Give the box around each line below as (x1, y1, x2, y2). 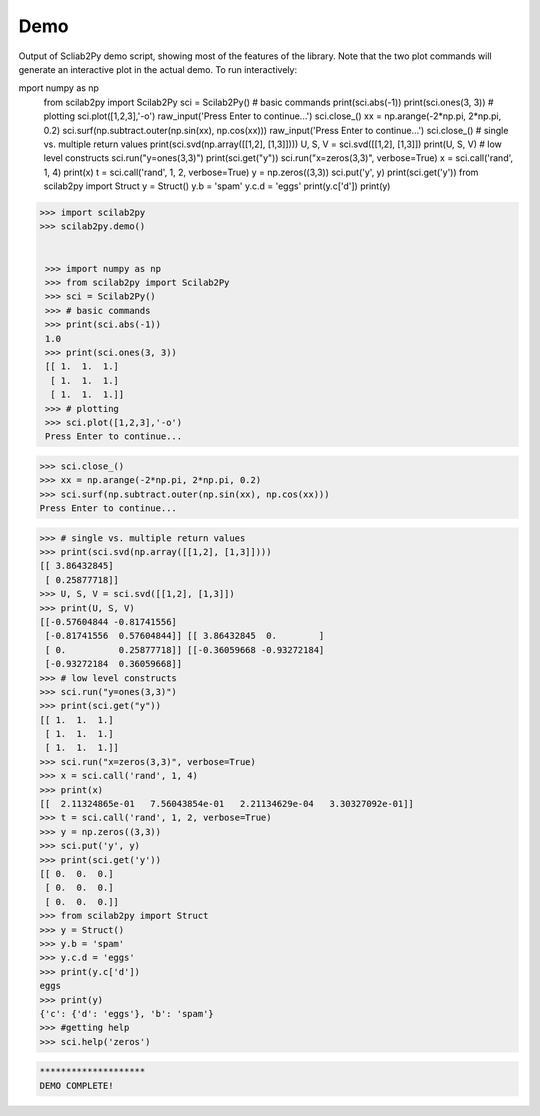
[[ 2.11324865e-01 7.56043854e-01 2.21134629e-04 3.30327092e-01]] (39, 798, 415, 810)
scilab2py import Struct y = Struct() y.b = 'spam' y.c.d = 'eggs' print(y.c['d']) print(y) (43, 180, 391, 192)
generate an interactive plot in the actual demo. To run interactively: (18, 63, 298, 75)
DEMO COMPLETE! (39, 1080, 114, 1091)
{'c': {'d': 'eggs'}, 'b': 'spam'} (39, 1008, 214, 1019)
